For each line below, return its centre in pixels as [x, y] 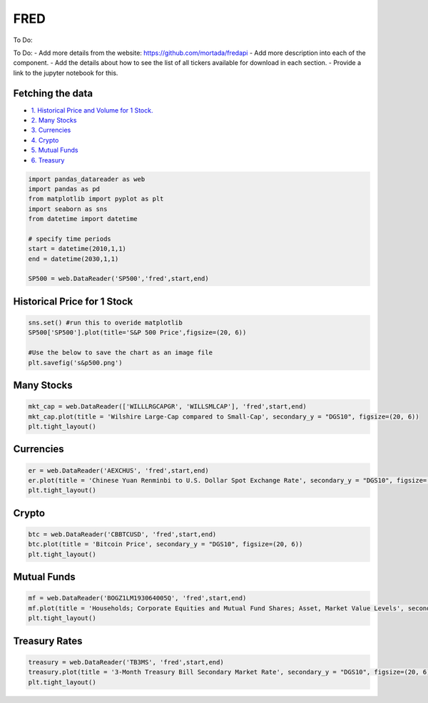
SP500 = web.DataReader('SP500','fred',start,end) [119, 279]
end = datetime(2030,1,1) [73, 259]
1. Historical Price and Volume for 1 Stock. [92, 110]
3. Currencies [51, 130]
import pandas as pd [64, 189]
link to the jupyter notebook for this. [66, 73]
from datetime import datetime [83, 219]
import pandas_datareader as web [87, 179]
